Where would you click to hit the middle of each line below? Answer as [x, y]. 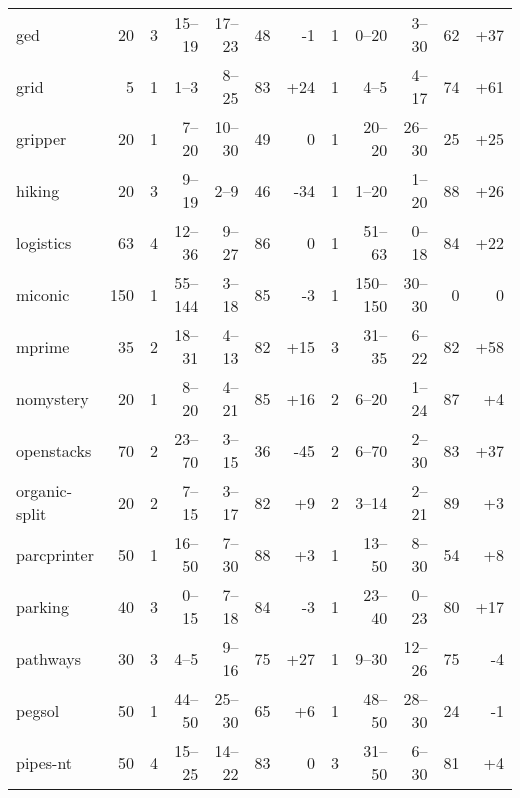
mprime [43, 346]
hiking [38, 190]
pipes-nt [44, 762]
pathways [48, 658]
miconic [43, 294]
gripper [41, 138]
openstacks [54, 450]
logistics [44, 242]
